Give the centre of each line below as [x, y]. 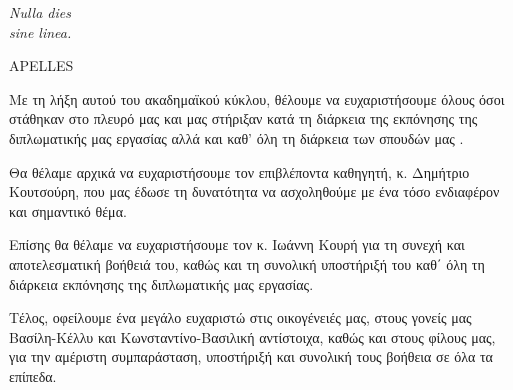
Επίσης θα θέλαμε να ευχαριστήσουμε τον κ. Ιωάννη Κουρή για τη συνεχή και [237, 244]
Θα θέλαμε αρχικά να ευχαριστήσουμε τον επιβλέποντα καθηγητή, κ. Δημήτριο [239, 171]
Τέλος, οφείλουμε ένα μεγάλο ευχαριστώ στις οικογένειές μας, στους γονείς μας [240, 317]
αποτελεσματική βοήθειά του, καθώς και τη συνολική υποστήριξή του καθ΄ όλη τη [247, 263]
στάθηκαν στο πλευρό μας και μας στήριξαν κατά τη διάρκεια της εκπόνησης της [243, 118]
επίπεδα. [33, 375]
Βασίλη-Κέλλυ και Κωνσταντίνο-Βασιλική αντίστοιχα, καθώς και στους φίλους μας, [252, 336]
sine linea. [40, 31]
